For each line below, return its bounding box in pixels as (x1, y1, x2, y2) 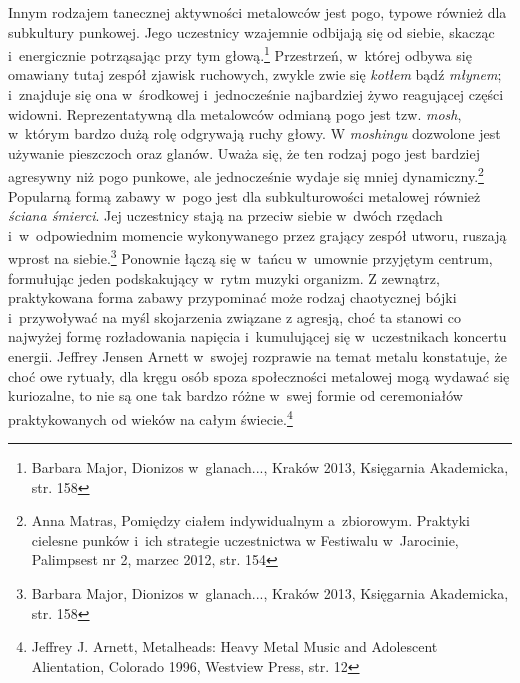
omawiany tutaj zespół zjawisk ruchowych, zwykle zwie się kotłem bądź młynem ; (8, 64, 502, 85)
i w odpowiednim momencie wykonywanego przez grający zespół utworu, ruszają (8, 224, 507, 245)
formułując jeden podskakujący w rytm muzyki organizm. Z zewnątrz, (8, 267, 440, 288)
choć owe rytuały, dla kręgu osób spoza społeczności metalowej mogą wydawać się (8, 365, 510, 386)
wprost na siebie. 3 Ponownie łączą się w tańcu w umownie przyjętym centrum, (8, 245, 493, 269)
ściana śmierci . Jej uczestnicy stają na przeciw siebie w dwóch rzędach (8, 205, 443, 226)
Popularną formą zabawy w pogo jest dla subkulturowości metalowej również (8, 185, 481, 206)
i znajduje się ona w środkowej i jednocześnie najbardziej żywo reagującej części (8, 84, 504, 105)
